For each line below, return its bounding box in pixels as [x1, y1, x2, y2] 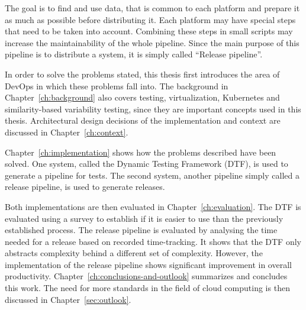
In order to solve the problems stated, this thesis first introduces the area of [5, 67, 280, 80]
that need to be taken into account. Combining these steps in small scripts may [5, 25, 293, 37]
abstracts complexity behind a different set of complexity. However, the [5, 247, 263, 259]
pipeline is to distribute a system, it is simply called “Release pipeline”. [5, 48, 263, 60]
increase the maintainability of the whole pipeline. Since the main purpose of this [5, 36, 299, 49]
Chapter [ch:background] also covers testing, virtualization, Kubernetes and [5, 91, 280, 104]
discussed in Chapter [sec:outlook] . [5, 293, 131, 305]
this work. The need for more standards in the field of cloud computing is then [5, 282, 290, 294]
